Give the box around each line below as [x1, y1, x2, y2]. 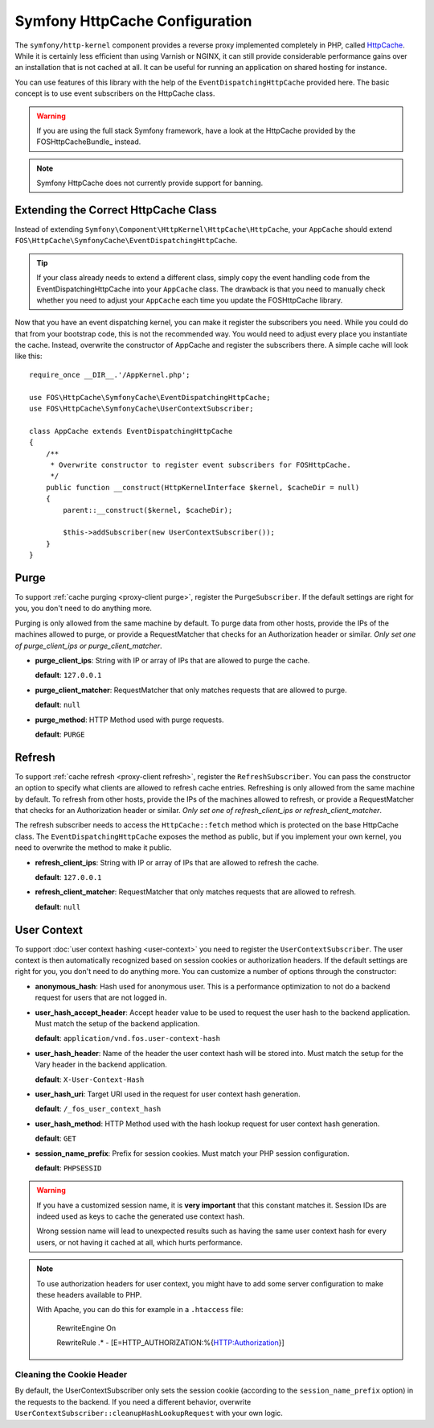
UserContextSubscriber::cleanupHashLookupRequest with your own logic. [14, 1409, 283, 1418]
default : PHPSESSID [35, 1163, 102, 1173]
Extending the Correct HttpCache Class [14, 203, 217, 217]
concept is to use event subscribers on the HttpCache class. [14, 89, 215, 98]
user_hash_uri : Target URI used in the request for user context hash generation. [35, 1089, 301, 1099]
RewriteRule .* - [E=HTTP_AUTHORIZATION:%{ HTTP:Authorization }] [56, 1338, 285, 1348]
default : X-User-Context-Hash [35, 1075, 145, 1084]
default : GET [35, 1133, 76, 1143]
